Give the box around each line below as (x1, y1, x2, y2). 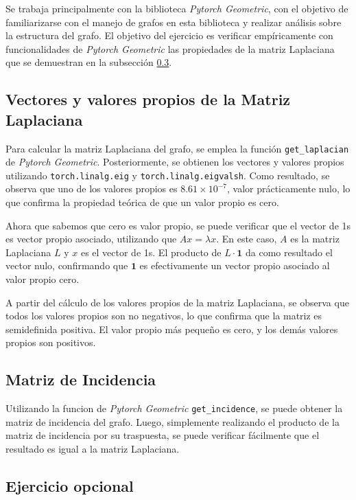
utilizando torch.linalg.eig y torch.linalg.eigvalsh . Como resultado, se (5, 168, 330, 182)
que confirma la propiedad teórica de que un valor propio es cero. (5, 195, 279, 209)
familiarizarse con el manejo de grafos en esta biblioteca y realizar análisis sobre (5, 14, 342, 29)
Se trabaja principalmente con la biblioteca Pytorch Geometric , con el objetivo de (5, 1, 348, 15)
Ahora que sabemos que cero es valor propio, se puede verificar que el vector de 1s (5, 218, 351, 232)
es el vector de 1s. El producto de (80, 245, 222, 259)
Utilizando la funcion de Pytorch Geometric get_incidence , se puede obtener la (5, 401, 343, 416)
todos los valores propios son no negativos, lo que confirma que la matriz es (5, 308, 322, 323)
